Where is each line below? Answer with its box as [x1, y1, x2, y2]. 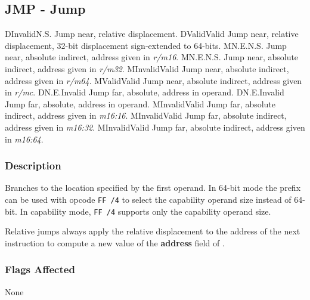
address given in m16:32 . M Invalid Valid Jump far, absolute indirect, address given [5, 120, 305, 133]
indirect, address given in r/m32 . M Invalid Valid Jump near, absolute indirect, [5, 62, 289, 75]
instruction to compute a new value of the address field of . [5, 236, 225, 249]
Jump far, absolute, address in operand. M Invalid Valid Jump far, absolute [5, 97, 276, 110]
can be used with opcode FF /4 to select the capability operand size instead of [5, 193, 292, 205]
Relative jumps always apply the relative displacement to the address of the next [5, 225, 300, 237]
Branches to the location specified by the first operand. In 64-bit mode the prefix [5, 181, 301, 194]
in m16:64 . [5, 132, 44, 145]
